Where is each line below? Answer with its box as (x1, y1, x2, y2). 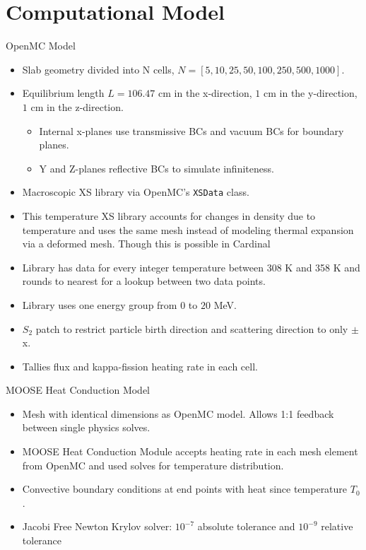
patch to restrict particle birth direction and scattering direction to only (35, 321, 348, 336)
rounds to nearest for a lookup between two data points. (22, 274, 266, 288)
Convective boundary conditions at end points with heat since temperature (22, 481, 348, 496)
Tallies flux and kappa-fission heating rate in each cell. (22, 358, 258, 373)
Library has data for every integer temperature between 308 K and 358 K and (22, 259, 360, 274)
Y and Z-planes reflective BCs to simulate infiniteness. (39, 160, 274, 175)
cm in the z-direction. (30, 99, 124, 114)
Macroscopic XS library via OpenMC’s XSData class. (22, 185, 249, 199)
